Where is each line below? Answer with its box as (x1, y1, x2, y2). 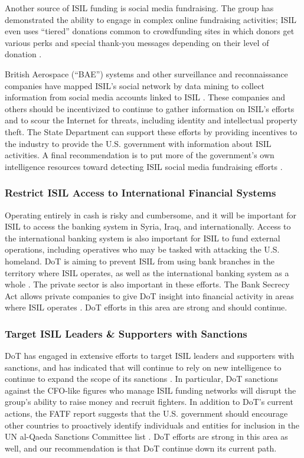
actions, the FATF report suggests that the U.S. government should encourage (5, 407, 288, 420)
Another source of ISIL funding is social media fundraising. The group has (5, 2, 274, 14)
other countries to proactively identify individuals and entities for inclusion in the (5, 418, 300, 431)
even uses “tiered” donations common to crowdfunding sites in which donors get (5, 25, 295, 37)
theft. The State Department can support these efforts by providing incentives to (5, 125, 298, 138)
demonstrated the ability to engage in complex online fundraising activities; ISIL (5, 13, 297, 25)
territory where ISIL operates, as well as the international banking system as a (5, 266, 289, 279)
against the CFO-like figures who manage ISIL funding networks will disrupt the (5, 384, 296, 396)
